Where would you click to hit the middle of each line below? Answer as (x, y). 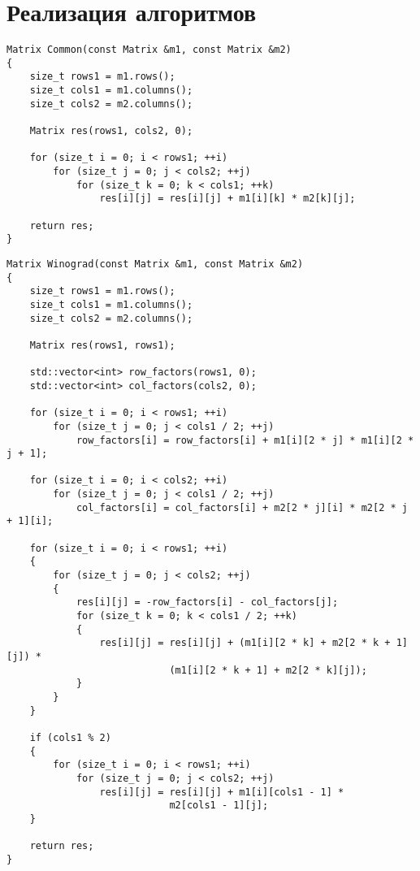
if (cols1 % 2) (70, 737)
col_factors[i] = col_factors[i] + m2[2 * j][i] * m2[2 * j (242, 507)
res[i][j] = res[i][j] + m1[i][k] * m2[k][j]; (227, 199)
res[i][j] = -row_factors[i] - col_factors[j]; (207, 602)
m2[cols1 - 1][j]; (219, 806)
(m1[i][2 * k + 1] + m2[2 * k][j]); (268, 670)
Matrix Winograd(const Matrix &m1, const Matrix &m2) (155, 264)
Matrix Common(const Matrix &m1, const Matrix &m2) (149, 50)
